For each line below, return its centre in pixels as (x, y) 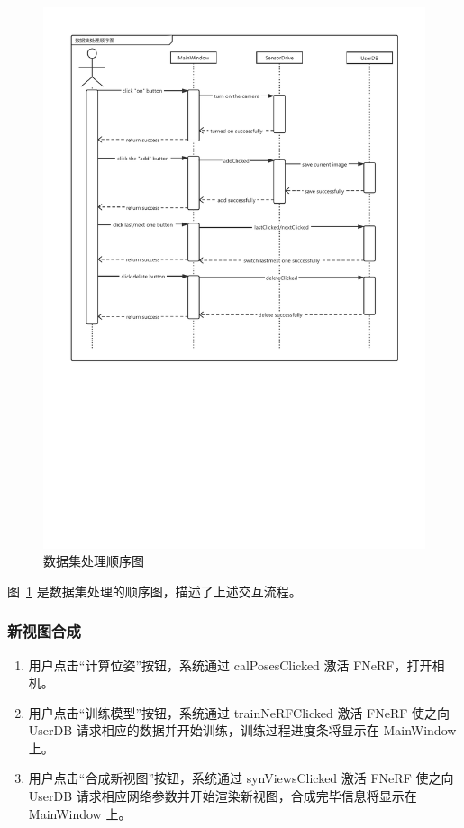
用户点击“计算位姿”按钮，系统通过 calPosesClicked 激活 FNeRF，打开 (230, 664)
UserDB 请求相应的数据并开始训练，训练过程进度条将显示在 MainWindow (242, 730)
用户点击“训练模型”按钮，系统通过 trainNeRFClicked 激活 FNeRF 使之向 (239, 712)
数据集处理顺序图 (94, 561)
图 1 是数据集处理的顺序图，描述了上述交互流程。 (155, 591)
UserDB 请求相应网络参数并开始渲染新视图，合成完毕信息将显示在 (223, 796)
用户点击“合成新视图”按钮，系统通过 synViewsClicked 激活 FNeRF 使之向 (241, 778)
